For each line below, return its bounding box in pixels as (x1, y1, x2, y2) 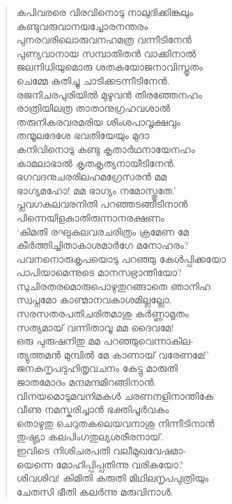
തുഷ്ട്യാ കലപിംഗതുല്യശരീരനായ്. (16, 429, 164, 444)
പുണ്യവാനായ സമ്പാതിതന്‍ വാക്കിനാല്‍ (16, 45, 196, 60)
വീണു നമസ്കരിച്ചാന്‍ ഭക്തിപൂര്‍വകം (16, 402, 169, 417)
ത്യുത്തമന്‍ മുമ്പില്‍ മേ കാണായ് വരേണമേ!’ (16, 347, 209, 361)
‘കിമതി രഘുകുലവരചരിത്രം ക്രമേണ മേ (16, 224, 190, 238)
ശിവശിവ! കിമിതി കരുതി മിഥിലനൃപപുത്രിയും (16, 470, 209, 485)
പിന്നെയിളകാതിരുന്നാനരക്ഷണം (16, 210, 164, 224)
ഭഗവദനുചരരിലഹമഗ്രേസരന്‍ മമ (16, 169, 167, 184)
